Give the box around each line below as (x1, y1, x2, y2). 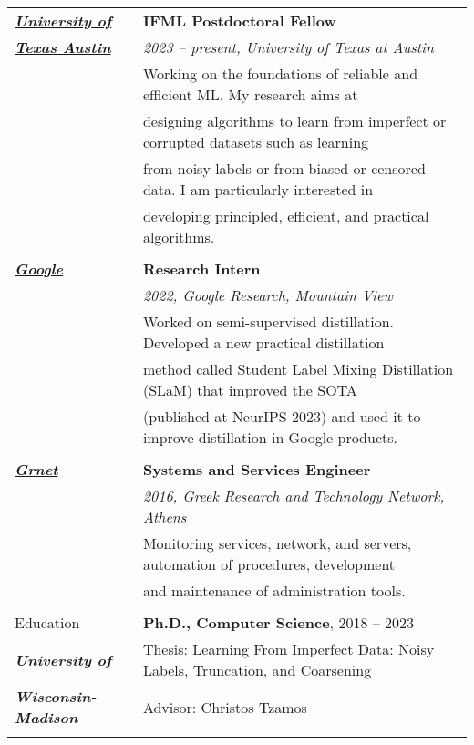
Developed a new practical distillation (142, 332, 385, 353)
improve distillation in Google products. (142, 427, 397, 448)
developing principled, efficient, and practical (142, 205, 429, 226)
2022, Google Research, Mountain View (142, 285, 393, 305)
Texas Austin (15, 36, 111, 57)
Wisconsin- (15, 686, 97, 707)
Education (15, 612, 80, 633)
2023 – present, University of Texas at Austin (142, 36, 435, 57)
